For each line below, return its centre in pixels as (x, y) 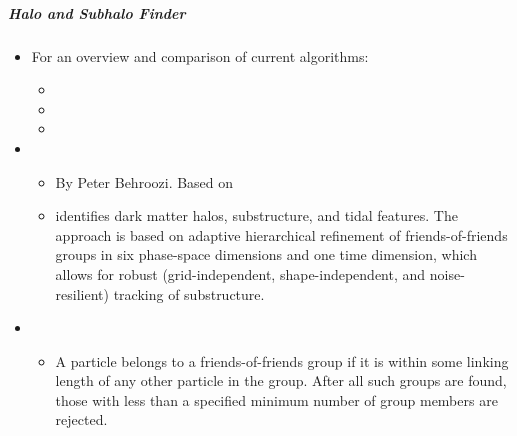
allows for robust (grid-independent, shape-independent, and (240, 273)
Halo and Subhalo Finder (97, 12)
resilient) (82, 293)
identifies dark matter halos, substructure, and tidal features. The (256, 215)
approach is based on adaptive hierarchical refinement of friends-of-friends (281, 234)
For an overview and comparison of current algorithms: (200, 55)
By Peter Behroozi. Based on (144, 181)
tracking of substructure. (189, 293)
